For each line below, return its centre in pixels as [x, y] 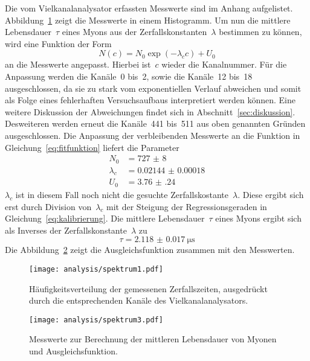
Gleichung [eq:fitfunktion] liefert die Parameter [92, 147]
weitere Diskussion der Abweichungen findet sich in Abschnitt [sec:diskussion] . [150, 111]
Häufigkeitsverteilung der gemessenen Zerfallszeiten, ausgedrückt [148, 288]
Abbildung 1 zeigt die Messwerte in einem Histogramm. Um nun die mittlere [148, 20]
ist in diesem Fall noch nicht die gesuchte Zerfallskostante [122, 194]
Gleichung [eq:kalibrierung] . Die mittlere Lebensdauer [105, 218]
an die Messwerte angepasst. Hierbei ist [78, 64]
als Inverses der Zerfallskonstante [66, 230]
